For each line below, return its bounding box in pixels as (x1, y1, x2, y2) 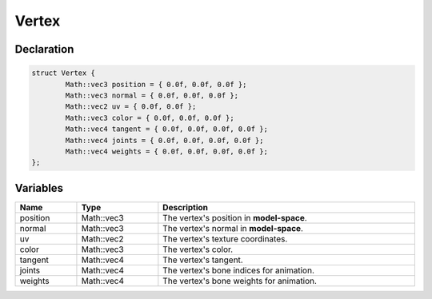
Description (162, 201, 208, 213)
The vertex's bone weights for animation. (162, 275, 318, 286)
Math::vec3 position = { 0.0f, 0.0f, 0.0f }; (65, 80, 247, 89)
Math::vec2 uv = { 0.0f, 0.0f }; (65, 102, 197, 111)
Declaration (14, 42, 74, 56)
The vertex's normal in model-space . (162, 222, 304, 233)
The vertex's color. (162, 244, 234, 255)
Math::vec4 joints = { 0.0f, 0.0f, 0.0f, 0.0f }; (65, 136, 264, 145)
